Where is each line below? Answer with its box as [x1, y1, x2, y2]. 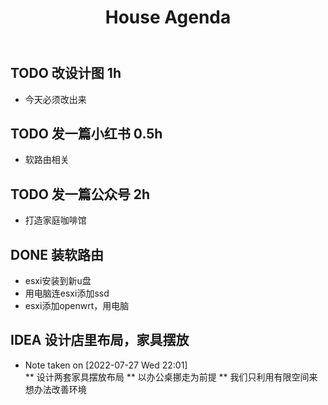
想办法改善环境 [24, 383, 87, 395]
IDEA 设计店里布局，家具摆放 [10, 332, 190, 349]
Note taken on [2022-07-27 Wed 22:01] [24, 359, 188, 371]
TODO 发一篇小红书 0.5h [10, 126, 163, 142]
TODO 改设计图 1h [10, 65, 122, 82]
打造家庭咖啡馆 [24, 214, 87, 226]
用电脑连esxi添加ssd [24, 287, 110, 300]
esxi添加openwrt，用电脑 [24, 300, 130, 312]
